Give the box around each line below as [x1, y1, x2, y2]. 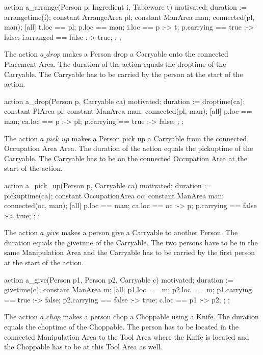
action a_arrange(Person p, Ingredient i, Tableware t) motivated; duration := [4, 2, 247, 12]
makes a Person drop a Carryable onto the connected [62, 48, 228, 59]
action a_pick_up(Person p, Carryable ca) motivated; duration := [4, 180, 212, 190]
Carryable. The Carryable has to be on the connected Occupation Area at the [4, 153, 248, 163]
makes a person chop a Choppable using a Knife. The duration [63, 311, 259, 322]
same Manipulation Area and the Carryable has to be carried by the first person [4, 247, 255, 258]
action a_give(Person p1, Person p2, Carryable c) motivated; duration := [4, 274, 233, 285]
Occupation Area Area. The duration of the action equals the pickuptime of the [4, 143, 253, 154]
